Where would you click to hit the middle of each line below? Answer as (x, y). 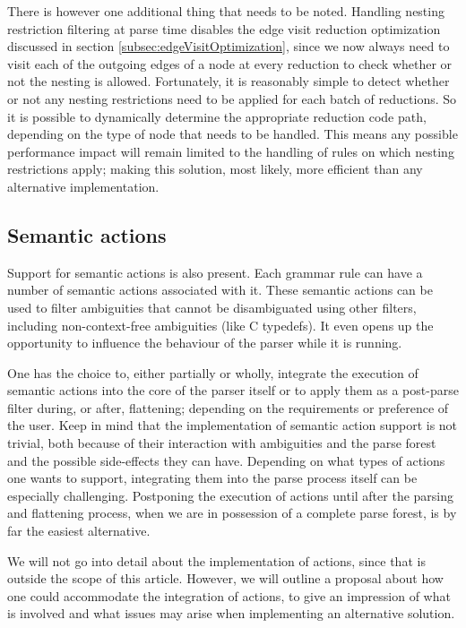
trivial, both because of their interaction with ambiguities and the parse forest (222, 443)
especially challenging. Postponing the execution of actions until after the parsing (231, 495)
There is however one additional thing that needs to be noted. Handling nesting (226, 11)
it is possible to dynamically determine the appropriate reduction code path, (217, 116)
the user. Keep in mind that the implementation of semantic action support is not (233, 425)
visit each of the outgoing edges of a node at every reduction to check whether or (230, 63)
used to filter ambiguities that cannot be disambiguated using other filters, (212, 307)
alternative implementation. (83, 186)
